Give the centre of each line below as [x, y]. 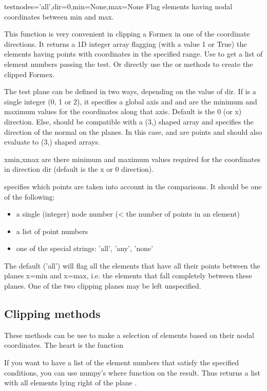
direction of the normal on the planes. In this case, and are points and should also [133, 131]
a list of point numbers [52, 231]
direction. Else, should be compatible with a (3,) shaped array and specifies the [129, 121]
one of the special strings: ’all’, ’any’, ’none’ [85, 248]
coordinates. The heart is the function [64, 345]
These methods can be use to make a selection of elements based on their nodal [129, 335]
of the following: [30, 196]
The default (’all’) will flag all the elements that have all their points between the [132, 265]
